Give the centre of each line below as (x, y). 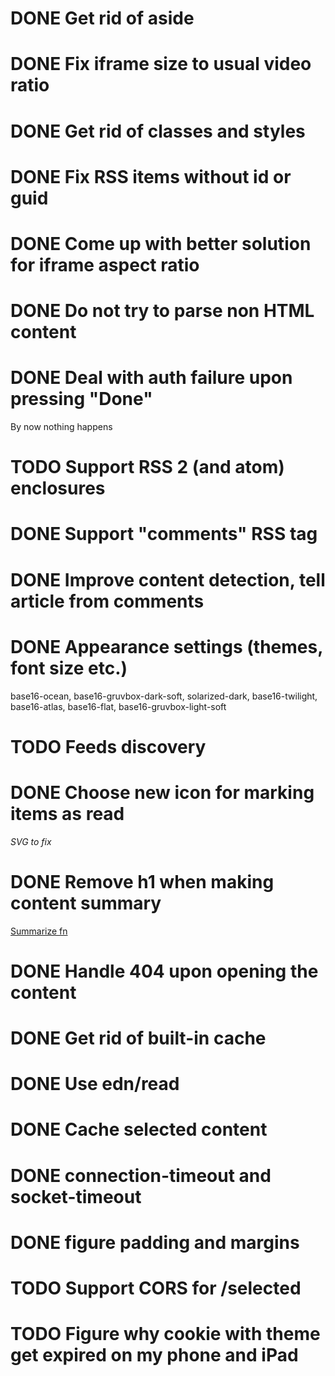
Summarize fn (39, 931)
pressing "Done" (81, 399)
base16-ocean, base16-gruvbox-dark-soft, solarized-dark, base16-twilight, (164, 696)
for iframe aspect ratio (105, 264)
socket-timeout (76, 1196)
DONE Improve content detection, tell (168, 579)
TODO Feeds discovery (108, 746)
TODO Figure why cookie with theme (165, 1334)
